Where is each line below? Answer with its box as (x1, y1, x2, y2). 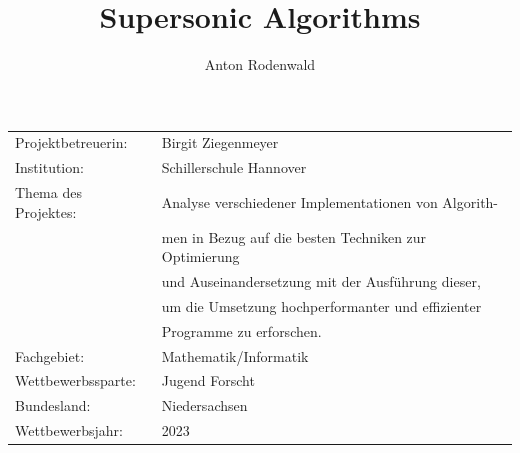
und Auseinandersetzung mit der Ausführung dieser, (161, 271, 481, 292)
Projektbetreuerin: (15, 132, 128, 153)
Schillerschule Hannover (161, 157, 307, 178)
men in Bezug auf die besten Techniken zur (161, 226, 427, 247)
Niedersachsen (161, 395, 248, 416)
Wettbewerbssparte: (15, 370, 136, 391)
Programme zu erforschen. (161, 320, 322, 341)
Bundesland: (15, 395, 91, 416)
